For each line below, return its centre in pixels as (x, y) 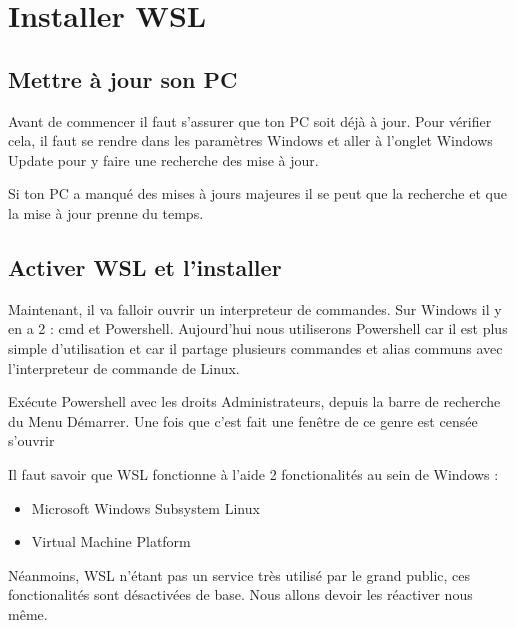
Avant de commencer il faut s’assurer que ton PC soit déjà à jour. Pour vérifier (250, 120)
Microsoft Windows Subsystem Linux (145, 507)
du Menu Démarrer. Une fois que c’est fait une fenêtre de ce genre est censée (243, 420)
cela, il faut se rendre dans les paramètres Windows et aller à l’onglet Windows (250, 140)
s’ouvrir (31, 440)
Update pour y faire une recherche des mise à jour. (163, 159)
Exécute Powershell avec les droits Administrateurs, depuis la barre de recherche (254, 401)
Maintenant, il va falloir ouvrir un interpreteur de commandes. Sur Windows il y (255, 308)
